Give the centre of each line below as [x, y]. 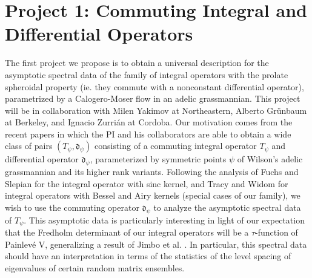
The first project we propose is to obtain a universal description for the [137, 63]
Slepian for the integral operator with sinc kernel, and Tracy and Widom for [147, 183]
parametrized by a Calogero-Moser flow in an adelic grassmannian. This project [153, 98]
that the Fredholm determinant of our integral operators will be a [127, 232]
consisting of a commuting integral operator [175, 146]
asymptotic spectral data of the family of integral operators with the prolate [147, 74]
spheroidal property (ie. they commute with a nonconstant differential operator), [154, 86]
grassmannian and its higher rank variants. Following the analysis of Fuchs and [152, 172]
